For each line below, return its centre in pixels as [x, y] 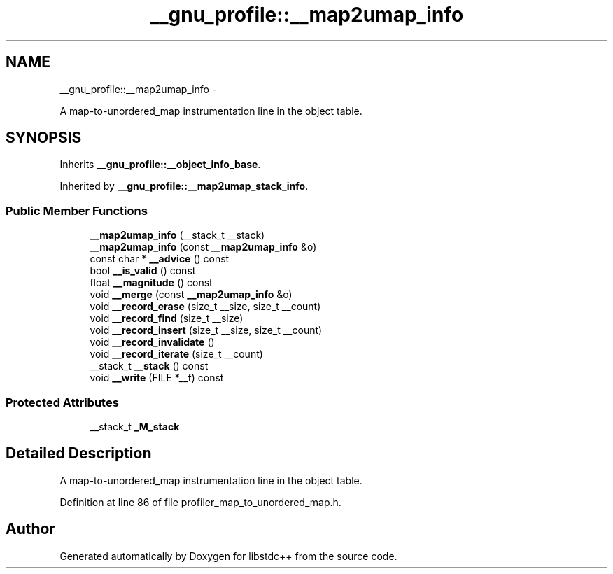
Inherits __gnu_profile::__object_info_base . [160, 164]
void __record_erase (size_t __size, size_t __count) [205, 307]
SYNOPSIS [44, 138]
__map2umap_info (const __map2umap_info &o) [203, 247]
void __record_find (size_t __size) [167, 318]
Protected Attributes [62, 402]
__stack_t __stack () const [149, 366]
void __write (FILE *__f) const [157, 378]
